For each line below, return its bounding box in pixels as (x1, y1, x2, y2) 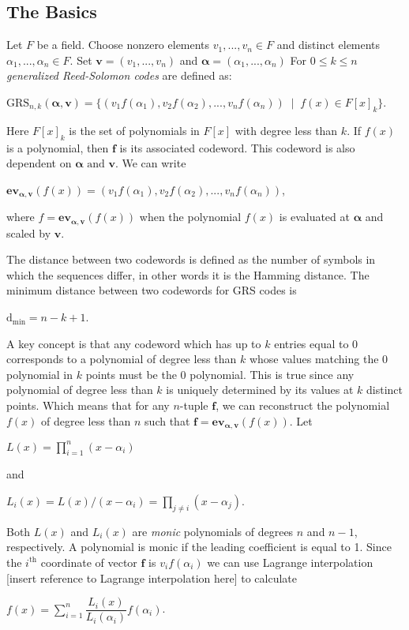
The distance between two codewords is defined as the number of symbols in (6, 251, 376, 268)
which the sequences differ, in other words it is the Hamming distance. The (6, 266, 370, 283)
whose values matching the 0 (249, 351, 388, 367)
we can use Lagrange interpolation (207, 553, 373, 570)
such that (144, 412, 190, 429)
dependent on (6, 155, 72, 171)
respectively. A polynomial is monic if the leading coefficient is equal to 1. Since (6, 538, 392, 555)
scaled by (6, 224, 51, 241)
